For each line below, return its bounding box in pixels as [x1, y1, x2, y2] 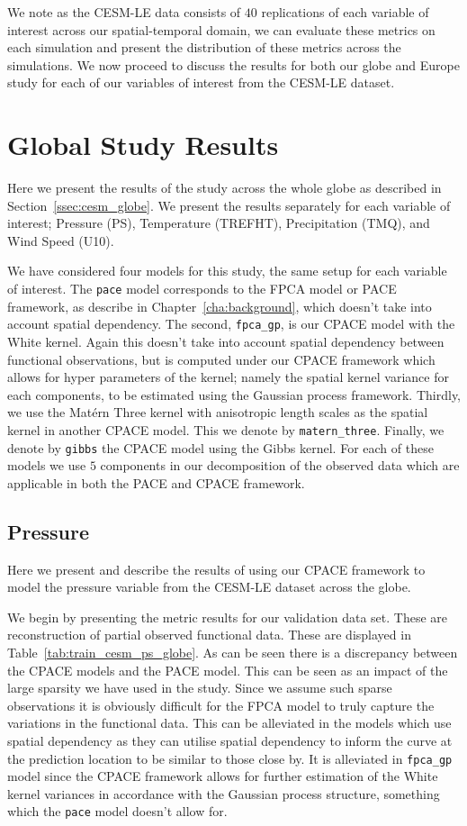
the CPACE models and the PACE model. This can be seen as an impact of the [7, 660, 448, 679]
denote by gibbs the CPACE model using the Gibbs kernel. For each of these [7, 438, 434, 457]
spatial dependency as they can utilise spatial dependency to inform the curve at [7, 731, 453, 749]
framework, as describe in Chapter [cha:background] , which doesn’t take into [7, 296, 432, 315]
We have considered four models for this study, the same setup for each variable [7, 261, 447, 280]
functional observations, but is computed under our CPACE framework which [7, 349, 436, 368]
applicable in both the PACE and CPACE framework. [7, 473, 305, 492]
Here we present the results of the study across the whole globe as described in [7, 178, 442, 197]
